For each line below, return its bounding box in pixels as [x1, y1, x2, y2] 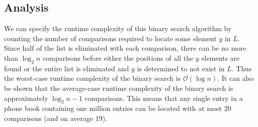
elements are [201, 52, 240, 63]
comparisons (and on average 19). [4, 112, 108, 123]
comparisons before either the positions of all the [43, 52, 194, 63]
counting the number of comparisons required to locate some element [4, 33, 217, 43]
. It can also [217, 73, 254, 83]
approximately [4, 92, 48, 103]
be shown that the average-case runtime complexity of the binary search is [4, 82, 233, 93]
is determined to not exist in [137, 63, 225, 73]
